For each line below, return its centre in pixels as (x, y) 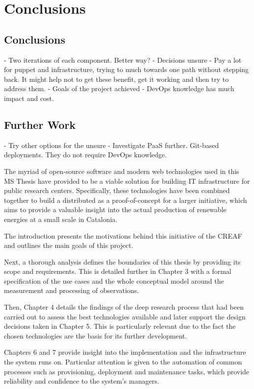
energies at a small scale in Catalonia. (61, 219)
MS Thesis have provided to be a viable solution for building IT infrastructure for (127, 181)
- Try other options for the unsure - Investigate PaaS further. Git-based (112, 145)
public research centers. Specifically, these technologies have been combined (117, 190)
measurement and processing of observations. (72, 290)
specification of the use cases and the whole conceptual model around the (114, 280)
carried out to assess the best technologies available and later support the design (125, 316)
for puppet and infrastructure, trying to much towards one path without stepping (127, 69)
